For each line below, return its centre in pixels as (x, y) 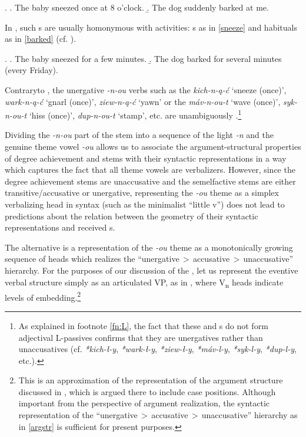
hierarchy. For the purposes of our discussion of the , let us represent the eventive (152, 270)
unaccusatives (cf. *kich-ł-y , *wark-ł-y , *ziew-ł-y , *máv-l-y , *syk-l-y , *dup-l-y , (157, 349)
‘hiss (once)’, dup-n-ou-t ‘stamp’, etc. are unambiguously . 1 (135, 114)
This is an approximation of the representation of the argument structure (151, 380)
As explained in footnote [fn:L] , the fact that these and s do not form (143, 325)
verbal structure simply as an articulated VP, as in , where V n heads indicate (144, 282)
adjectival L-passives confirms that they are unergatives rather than (141, 337)
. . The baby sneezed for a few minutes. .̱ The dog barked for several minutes (143, 58)
